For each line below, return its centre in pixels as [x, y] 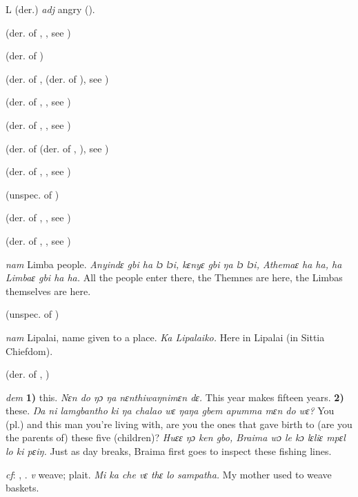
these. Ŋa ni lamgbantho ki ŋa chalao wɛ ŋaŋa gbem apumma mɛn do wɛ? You [170, 410]
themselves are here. [48, 291]
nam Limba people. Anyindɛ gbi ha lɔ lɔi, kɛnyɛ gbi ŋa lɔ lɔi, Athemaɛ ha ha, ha [174, 264]
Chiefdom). [29, 351]
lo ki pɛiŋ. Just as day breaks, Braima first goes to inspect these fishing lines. [169, 451]
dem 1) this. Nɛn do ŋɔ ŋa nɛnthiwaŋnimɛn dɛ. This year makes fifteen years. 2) [175, 397]
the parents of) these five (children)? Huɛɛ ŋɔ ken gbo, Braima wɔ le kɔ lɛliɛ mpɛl [176, 437]
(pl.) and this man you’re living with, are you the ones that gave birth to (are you [179, 424]
